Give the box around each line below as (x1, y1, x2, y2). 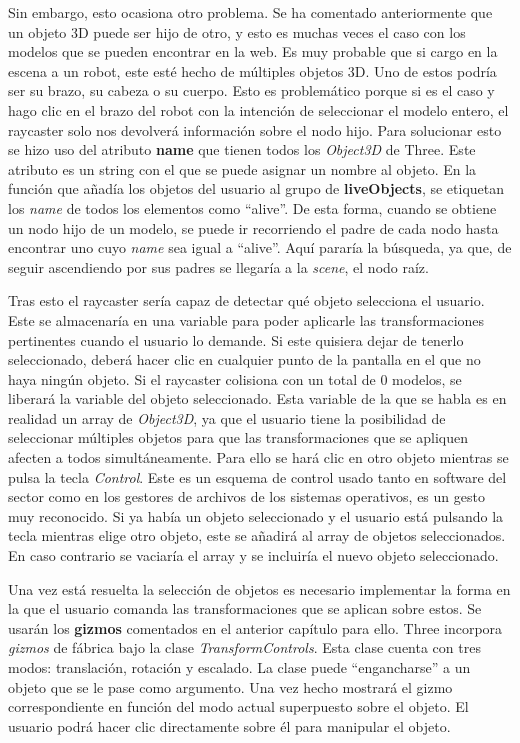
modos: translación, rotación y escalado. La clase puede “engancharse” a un (8, 657, 471, 677)
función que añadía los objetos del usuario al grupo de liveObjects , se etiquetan (8, 178, 505, 199)
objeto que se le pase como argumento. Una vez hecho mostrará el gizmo (8, 676, 453, 697)
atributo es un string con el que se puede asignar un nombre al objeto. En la (8, 158, 477, 179)
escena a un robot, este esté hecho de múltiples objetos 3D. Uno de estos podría (8, 60, 497, 81)
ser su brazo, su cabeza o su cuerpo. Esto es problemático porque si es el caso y (8, 80, 495, 101)
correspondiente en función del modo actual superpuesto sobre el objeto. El (8, 696, 469, 717)
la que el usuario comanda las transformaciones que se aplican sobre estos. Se (8, 598, 482, 619)
